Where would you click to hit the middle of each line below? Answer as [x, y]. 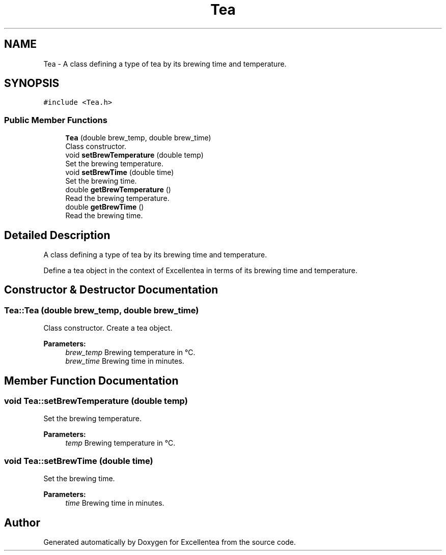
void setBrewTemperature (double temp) [134, 155]
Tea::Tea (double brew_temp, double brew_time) [102, 310]
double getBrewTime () [105, 207]
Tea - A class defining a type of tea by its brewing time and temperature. [165, 64]
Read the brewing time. [104, 216]
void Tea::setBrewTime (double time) [79, 461]
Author [22, 522]
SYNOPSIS [32, 83]
